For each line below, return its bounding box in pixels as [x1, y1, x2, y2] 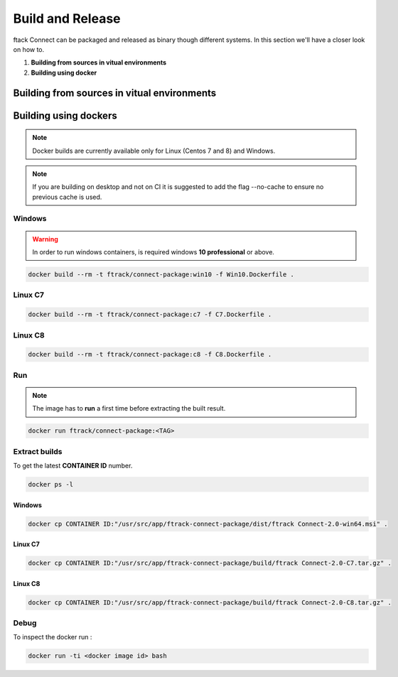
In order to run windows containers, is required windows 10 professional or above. [32, 248, 275, 256]
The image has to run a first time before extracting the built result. [32, 404, 226, 413]
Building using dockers [13, 109, 117, 121]
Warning [32, 234, 58, 243]
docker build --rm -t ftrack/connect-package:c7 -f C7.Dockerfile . [28, 310, 272, 319]
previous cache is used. [32, 193, 102, 201]
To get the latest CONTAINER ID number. [13, 461, 133, 470]
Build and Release [13, 11, 121, 26]
